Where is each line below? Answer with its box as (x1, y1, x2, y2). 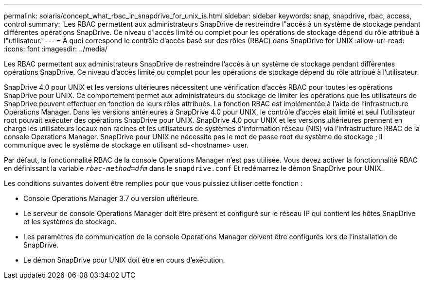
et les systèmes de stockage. (23, 217, 117, 226)
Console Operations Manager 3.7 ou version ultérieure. (23, 194, 199, 202)
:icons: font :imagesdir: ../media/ (4, 45, 107, 53)
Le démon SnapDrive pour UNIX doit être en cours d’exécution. (23, 256, 225, 264)
